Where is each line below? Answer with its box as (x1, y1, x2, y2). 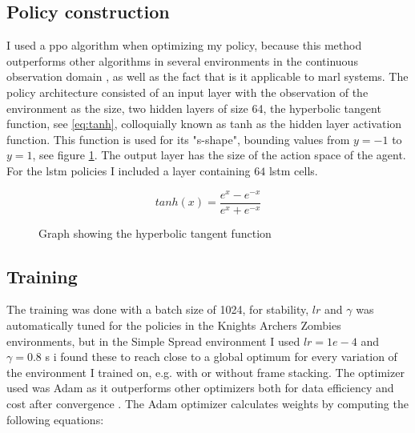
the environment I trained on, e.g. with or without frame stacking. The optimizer (6, 363, 405, 380)
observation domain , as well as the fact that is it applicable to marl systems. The (6, 68, 409, 85)
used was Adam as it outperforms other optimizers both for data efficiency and (6, 379, 394, 396)
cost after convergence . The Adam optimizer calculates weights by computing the (6, 395, 409, 412)
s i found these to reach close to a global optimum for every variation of (45, 348, 397, 365)
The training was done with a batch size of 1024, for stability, (6, 301, 309, 318)
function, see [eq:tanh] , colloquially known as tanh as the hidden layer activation (6, 115, 402, 132)
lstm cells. (268, 162, 318, 178)
